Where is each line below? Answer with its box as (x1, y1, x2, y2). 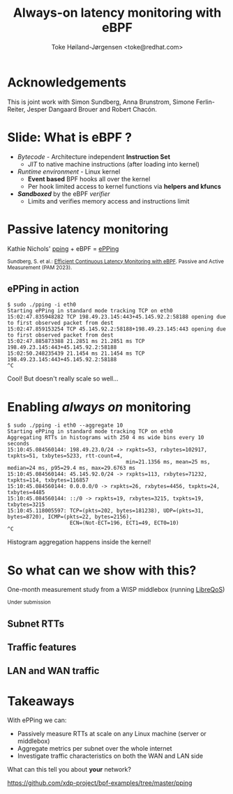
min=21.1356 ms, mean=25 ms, (126, 459, 211, 466)
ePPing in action (7, 282, 80, 294)
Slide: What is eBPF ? (7, 129, 133, 145)
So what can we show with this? (7, 563, 197, 578)
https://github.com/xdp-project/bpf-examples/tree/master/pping (7, 779, 193, 787)
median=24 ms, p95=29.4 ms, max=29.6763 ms (7, 465, 136, 472)
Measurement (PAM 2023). (7, 264, 73, 271)
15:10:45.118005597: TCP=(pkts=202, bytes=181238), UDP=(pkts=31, (7, 507, 204, 514)
